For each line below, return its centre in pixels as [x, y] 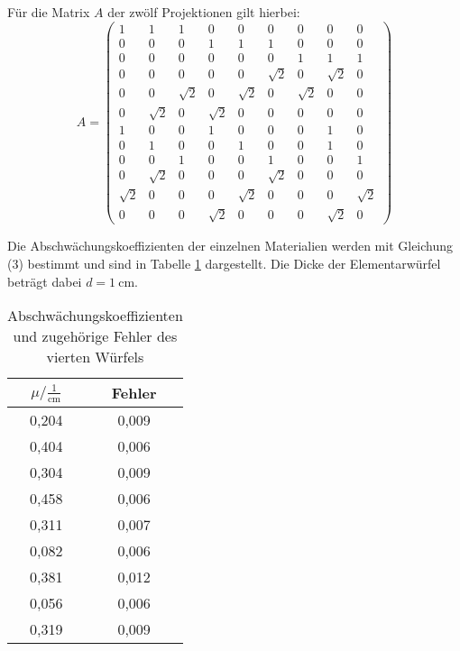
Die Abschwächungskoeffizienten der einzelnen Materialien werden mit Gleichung [230, 246]
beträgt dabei [45, 281]
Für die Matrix [49, 12]
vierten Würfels [95, 357]
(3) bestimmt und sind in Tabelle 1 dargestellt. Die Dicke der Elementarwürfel [224, 263]
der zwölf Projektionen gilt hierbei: [204, 12]
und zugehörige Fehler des [95, 336]
